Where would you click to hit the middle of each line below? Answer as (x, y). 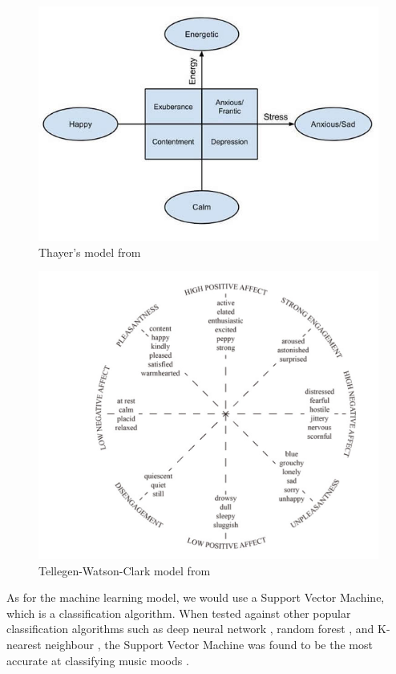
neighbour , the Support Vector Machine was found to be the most (209, 644)
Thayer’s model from (90, 252)
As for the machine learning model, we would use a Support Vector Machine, (196, 597)
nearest (24, 644)
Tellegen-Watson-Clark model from (125, 570)
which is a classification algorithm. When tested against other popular (179, 613)
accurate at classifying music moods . (98, 660)
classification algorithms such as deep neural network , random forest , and (190, 629)
